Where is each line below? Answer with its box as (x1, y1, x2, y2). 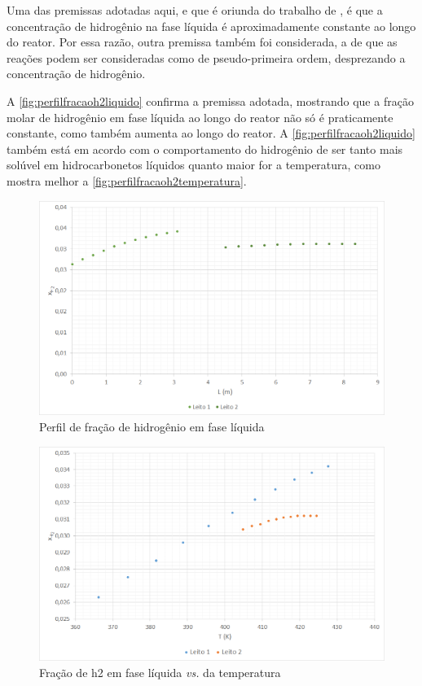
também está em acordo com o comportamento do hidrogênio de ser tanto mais (7, 140, 403, 157)
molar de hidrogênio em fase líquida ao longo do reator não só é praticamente (7, 108, 393, 125)
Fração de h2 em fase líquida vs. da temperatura (39, 664, 281, 680)
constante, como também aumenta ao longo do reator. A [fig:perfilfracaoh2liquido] (7, 125, 415, 142)
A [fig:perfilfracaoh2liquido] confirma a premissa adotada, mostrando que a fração (7, 92, 414, 109)
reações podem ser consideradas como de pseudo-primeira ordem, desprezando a (7, 49, 406, 66)
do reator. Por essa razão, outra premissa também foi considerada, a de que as (7, 33, 398, 50)
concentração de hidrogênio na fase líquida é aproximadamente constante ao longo (7, 17, 416, 34)
